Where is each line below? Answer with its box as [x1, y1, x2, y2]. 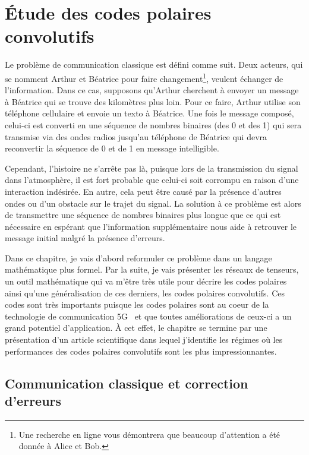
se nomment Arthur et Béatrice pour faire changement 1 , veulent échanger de [5, 70, 283, 84]
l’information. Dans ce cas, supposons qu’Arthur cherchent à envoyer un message [5, 84, 299, 96]
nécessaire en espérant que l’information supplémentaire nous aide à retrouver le [5, 220, 297, 232]
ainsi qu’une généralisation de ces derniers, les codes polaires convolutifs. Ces [5, 286, 285, 299]
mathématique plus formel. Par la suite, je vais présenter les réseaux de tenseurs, [5, 263, 299, 276]
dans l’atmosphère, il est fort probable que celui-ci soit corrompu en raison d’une [5, 173, 299, 186]
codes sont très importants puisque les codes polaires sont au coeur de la [5, 298, 269, 311]
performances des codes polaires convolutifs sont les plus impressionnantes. [5, 345, 277, 357]
